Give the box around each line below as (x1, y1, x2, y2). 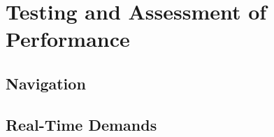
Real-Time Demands (6, 113, 157, 135)
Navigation (6, 72, 86, 94)
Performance (6, 24, 130, 53)
